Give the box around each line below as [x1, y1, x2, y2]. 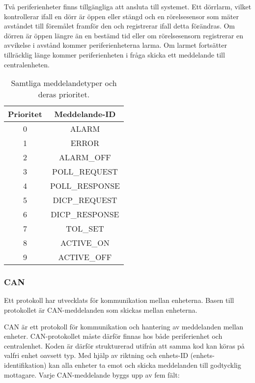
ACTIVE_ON [60, 237, 110, 249]
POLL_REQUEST [52, 166, 118, 177]
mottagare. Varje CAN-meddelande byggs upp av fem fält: [4, 369, 180, 380]
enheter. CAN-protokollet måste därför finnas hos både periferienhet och [4, 331, 223, 341]
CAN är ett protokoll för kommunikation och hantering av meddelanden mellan [4, 321, 244, 331]
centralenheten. [4, 59, 50, 69]
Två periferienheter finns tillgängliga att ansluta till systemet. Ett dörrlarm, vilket [4, 1, 252, 11]
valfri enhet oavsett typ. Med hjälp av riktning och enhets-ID [4, 350, 188, 360]
